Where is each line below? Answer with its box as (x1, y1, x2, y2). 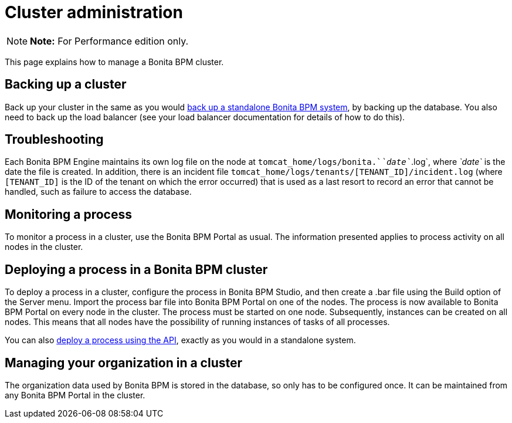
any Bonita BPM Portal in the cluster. (5, 390, 145, 400)
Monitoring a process (5, 207, 132, 222)
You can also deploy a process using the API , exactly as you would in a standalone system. (5, 335, 356, 346)
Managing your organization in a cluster (5, 355, 243, 370)
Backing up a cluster (5, 77, 127, 92)
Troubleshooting (5, 132, 104, 147)
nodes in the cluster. (5, 242, 83, 252)
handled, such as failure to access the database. (5, 187, 192, 197)
